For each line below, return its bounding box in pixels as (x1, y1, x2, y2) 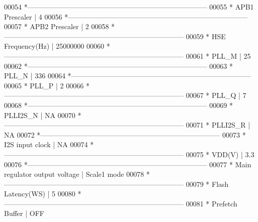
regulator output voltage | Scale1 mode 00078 (4, 169, 144, 179)
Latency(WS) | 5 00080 (4, 188, 75, 199)
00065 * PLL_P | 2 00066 (4, 80, 84, 90)
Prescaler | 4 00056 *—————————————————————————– (4, 11, 248, 22)
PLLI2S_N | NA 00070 (4, 109, 75, 120)
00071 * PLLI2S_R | (186, 120, 250, 130)
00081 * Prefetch (186, 198, 237, 208)
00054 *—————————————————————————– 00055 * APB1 (4, 2, 254, 12)
